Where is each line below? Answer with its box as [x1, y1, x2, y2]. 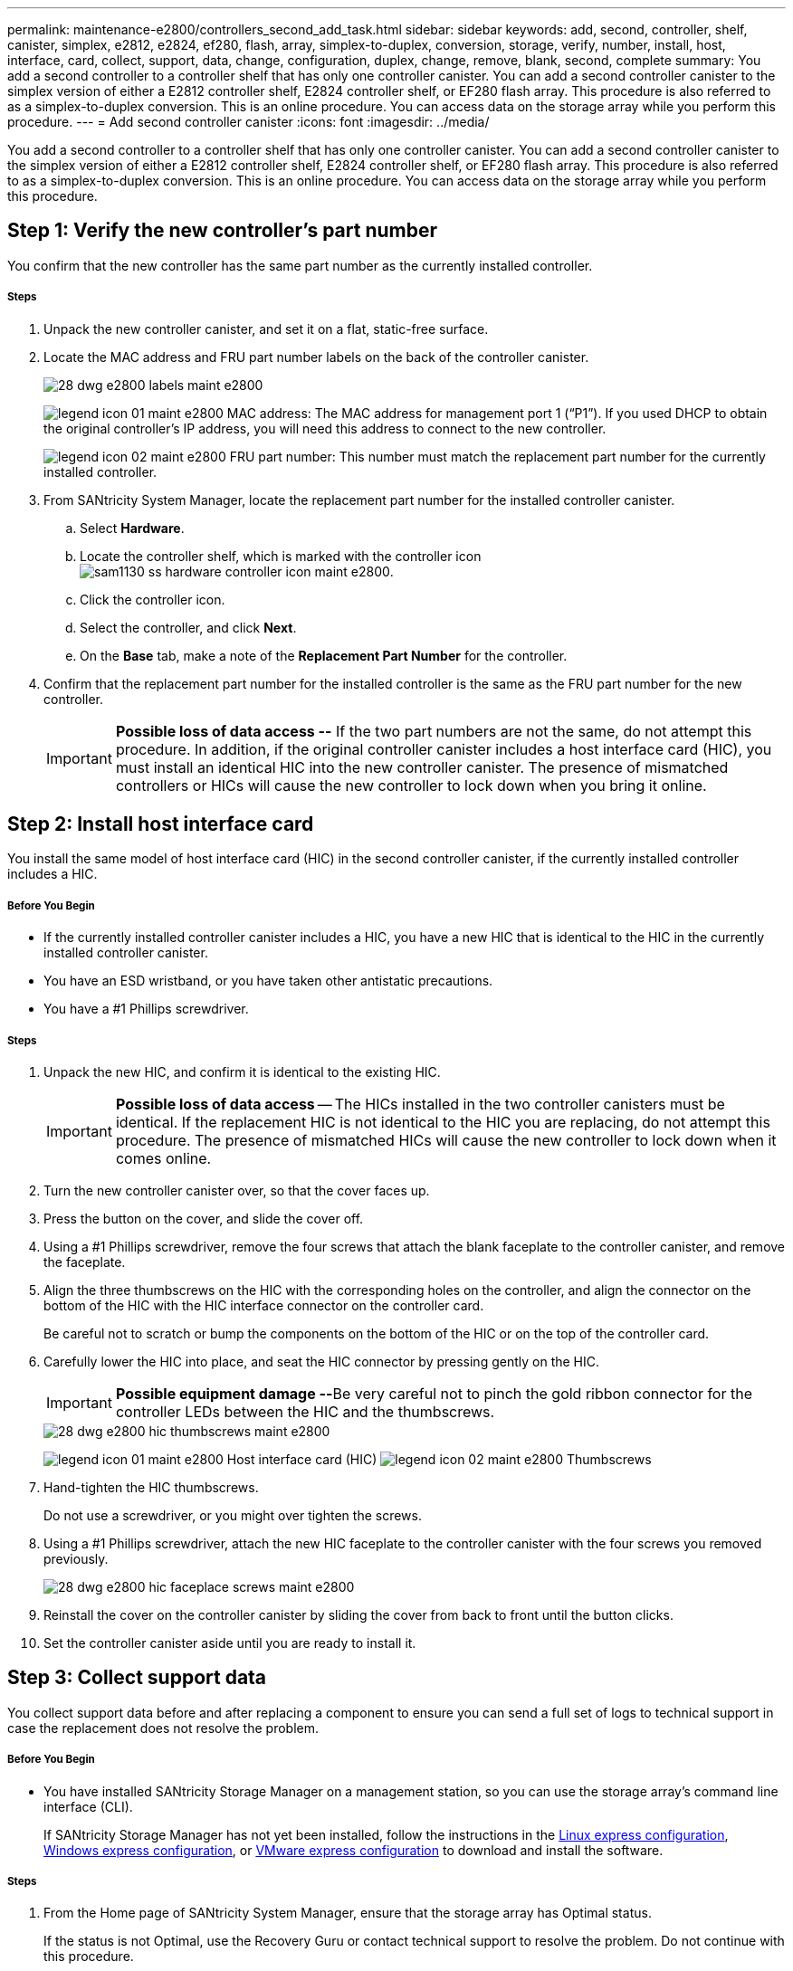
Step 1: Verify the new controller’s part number [7, 219, 438, 243]
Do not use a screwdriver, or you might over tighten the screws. [43, 1508, 422, 1524]
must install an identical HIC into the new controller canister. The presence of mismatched [115, 757, 729, 776]
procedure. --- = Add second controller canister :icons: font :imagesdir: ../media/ [7, 114, 490, 129]
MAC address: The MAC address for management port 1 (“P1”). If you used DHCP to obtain [226, 405, 768, 421]
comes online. [115, 1149, 212, 1168]
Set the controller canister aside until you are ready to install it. [43, 1635, 416, 1652]
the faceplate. [43, 1254, 126, 1271]
